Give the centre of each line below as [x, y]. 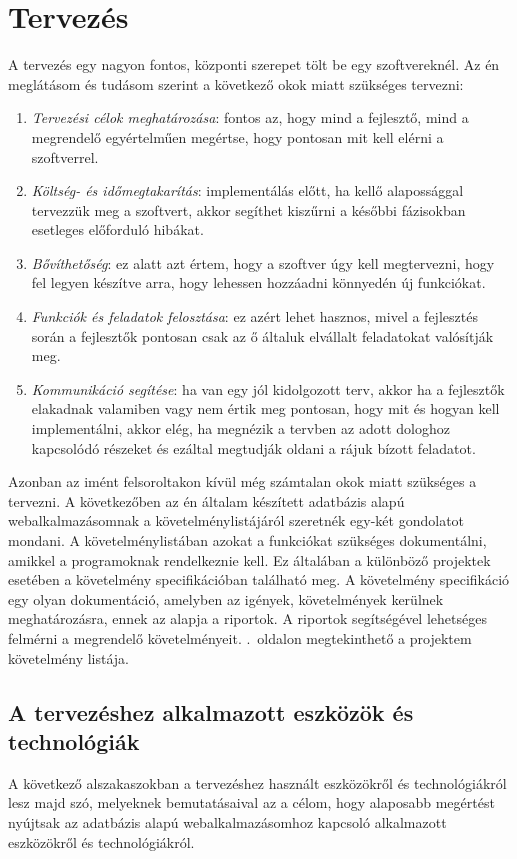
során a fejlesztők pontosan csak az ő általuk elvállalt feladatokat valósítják [262, 335]
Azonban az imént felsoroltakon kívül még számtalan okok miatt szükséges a [242, 481]
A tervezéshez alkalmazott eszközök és [211, 711]
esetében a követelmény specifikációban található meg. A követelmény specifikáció [259, 579]
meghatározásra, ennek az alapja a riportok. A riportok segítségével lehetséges [247, 618]
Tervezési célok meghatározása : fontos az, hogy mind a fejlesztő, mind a [250, 117]
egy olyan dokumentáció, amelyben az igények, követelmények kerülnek [226, 598]
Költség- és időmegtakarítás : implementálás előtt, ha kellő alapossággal [247, 190]
